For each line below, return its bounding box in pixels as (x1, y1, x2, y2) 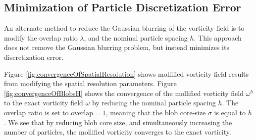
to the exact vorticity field (4, 97, 83, 108)
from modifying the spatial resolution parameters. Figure (4, 78, 177, 89)
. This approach (194, 32, 242, 43)
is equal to (214, 107, 246, 117)
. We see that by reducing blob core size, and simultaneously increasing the (4, 117, 232, 127)
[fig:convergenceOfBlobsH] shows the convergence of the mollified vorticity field (4, 88, 244, 98)
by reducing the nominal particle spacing (92, 97, 216, 108)
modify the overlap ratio (4, 32, 78, 43)
